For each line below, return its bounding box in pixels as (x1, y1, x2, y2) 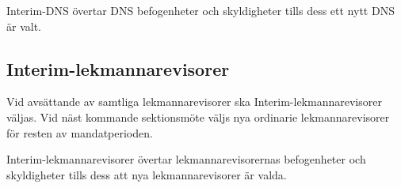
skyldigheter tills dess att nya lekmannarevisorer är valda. (6, 166, 287, 182)
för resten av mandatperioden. (6, 124, 153, 141)
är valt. (6, 17, 41, 34)
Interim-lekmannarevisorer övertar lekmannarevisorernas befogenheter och (6, 151, 366, 167)
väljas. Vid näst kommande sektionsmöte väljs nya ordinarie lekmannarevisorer (6, 108, 390, 125)
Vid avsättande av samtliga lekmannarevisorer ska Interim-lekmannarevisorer (6, 93, 382, 110)
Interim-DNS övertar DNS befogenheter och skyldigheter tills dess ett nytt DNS (6, 2, 395, 18)
